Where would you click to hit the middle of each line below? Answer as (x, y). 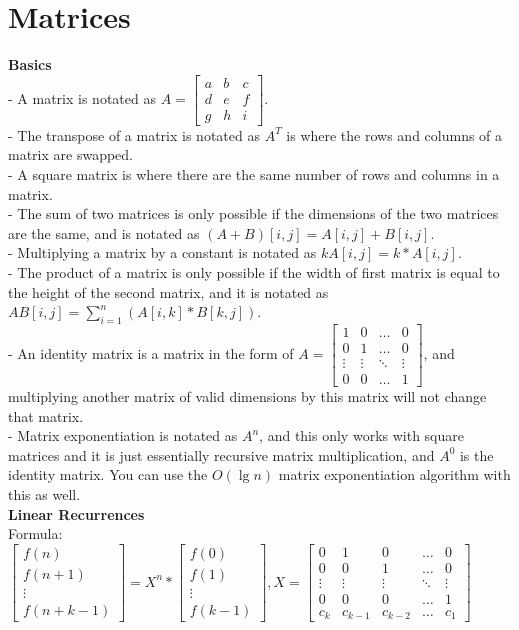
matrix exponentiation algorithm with (394, 474)
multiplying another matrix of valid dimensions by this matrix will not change (247, 396)
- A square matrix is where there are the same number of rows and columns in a (254, 174)
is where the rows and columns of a (394, 134)
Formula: (35, 533)
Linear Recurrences (76, 513)
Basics (30, 64)
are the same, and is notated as (104, 232)
